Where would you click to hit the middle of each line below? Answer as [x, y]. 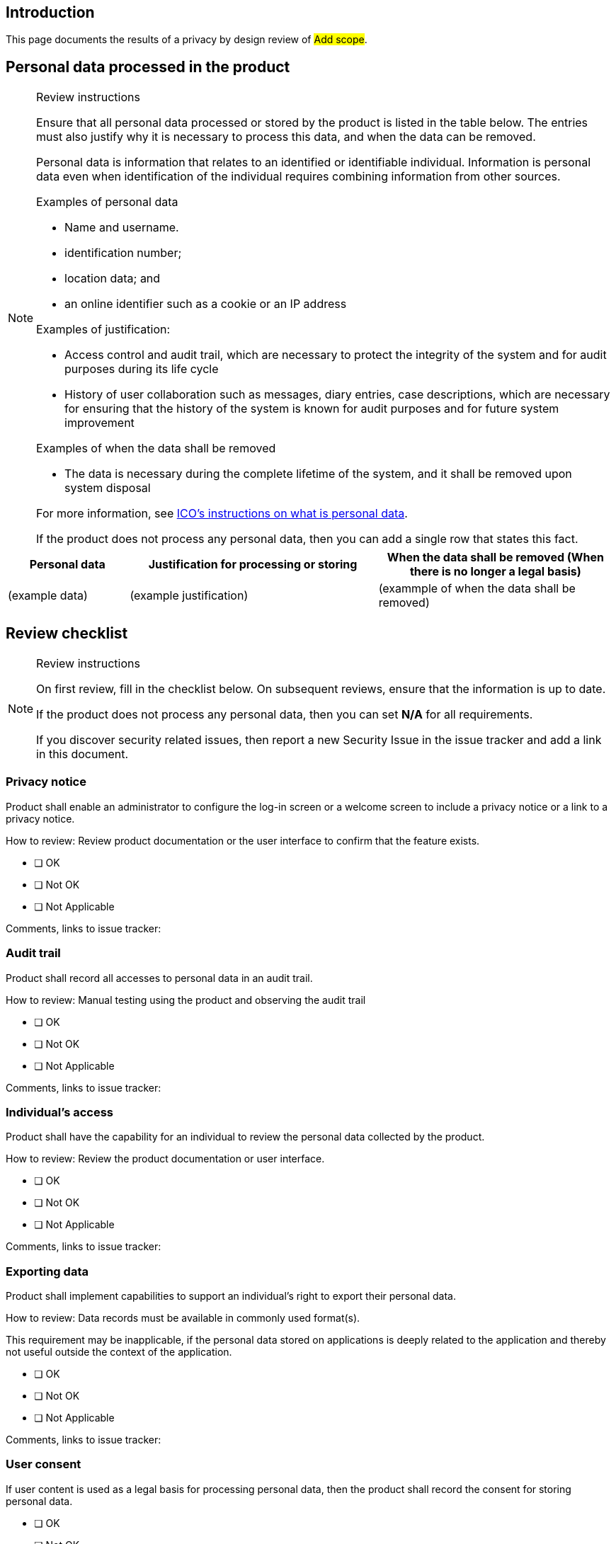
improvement [99, 423]
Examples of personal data [107, 202]
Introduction [50, 12]
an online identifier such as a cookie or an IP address [206, 304]
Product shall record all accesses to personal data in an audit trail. [159, 978]
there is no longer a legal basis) [495, 572]
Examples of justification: [103, 330]
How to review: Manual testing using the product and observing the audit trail [186, 1000]
